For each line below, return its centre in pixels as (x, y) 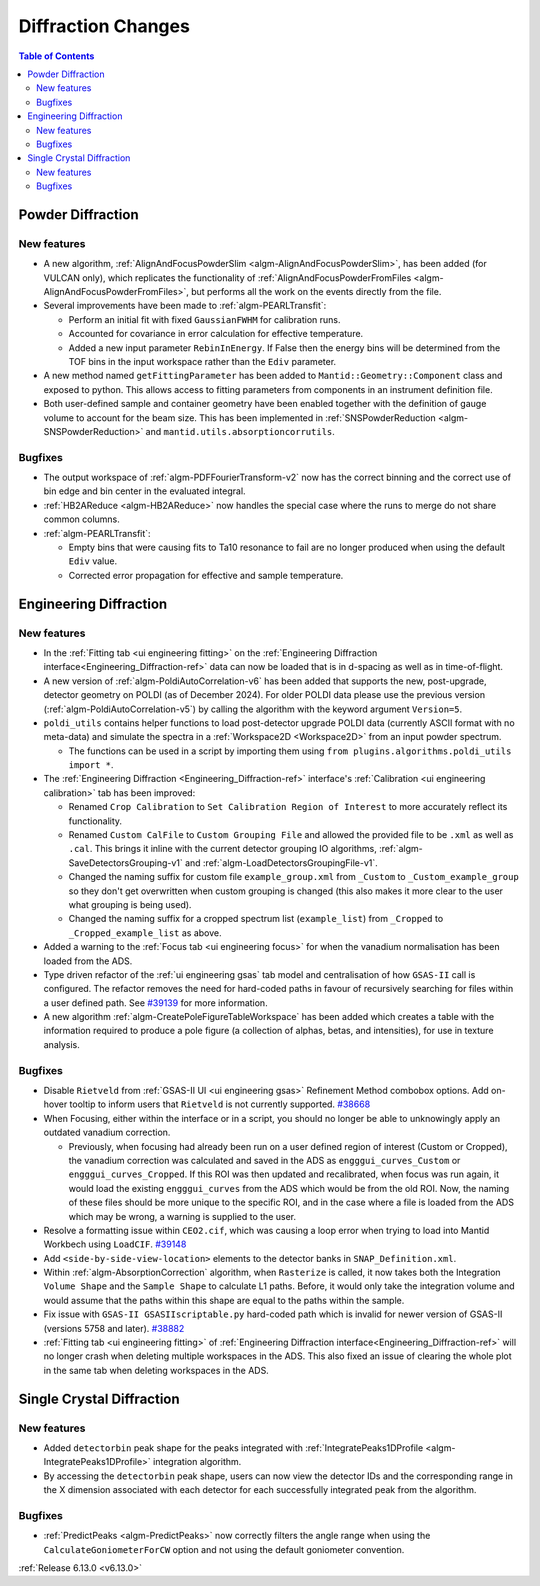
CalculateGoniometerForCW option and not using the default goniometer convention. (224, 1549)
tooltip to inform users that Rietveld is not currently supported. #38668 (220, 1104)
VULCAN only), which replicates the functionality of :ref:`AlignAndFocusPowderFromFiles (227, 277)
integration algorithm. (197, 1462)
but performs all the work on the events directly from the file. (316, 291)
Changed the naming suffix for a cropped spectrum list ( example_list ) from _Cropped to (256, 919)
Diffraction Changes (104, 26)
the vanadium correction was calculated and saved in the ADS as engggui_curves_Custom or (264, 1160)
